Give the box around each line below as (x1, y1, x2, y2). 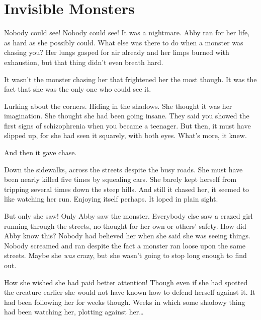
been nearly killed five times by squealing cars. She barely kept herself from (4, 174, 237, 184)
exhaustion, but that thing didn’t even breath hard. (4, 56, 163, 67)
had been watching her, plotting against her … (4, 306, 144, 317)
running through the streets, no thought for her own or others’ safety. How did (4, 220, 246, 231)
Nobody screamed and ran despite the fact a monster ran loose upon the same (4, 240, 246, 250)
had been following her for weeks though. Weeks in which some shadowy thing (4, 296, 245, 307)
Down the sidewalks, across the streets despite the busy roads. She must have (4, 164, 243, 174)
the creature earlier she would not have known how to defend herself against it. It (4, 287, 255, 297)
